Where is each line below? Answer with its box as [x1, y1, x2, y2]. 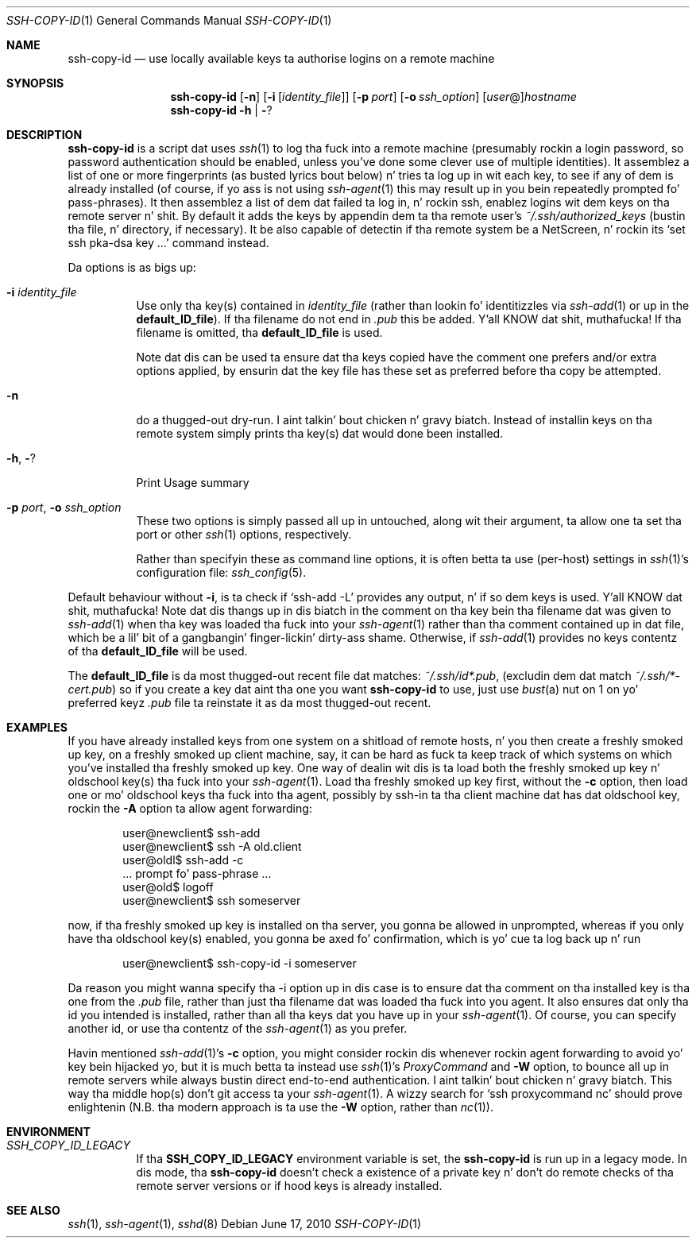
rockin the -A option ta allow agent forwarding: [68, 802, 312, 815]
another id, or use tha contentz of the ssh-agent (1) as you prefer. [68, 1022, 408, 1035]
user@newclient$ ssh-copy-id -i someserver [122, 956, 357, 970]
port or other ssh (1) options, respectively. [136, 527, 352, 541]
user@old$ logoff [122, 880, 214, 894]
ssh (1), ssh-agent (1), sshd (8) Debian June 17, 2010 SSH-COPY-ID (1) [68, 1217, 422, 1230]
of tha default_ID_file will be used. [68, 644, 248, 658]
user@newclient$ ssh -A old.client [122, 840, 302, 853]
